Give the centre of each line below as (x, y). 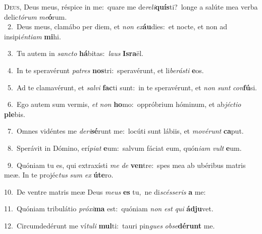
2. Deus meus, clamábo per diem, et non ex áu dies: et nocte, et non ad (117, 26)
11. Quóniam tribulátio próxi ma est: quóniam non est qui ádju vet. (109, 209)
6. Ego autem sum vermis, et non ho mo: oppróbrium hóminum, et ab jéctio (124, 104)
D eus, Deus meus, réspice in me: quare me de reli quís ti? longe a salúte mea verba (131, 7)
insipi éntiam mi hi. (33, 36)
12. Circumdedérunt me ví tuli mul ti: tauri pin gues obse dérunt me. (110, 225)
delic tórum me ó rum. (36, 16)
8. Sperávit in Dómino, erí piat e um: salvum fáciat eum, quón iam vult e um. (124, 148)
